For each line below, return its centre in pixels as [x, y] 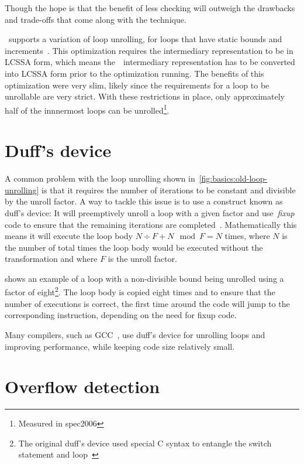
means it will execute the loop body [69, 236]
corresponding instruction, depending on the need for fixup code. [121, 315]
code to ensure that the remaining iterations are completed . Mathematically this [151, 224]
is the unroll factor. [142, 259]
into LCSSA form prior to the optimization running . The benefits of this [134, 73]
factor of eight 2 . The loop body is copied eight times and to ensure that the [140, 291]
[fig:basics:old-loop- [233, 178]
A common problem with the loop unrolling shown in [100, 178]
